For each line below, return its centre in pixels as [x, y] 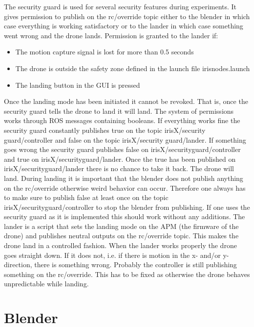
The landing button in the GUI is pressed [78, 85]
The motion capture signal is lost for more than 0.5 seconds [105, 52]
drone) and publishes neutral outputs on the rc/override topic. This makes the [121, 236]
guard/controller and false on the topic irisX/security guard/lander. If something [125, 139]
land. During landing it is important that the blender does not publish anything [124, 178]
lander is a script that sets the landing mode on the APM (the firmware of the [121, 226]
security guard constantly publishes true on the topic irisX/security [105, 130]
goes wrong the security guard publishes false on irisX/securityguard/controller [122, 149]
